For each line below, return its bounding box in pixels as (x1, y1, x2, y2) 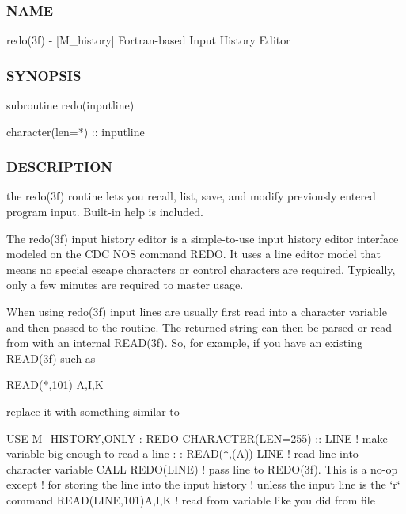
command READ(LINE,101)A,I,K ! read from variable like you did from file (6, 491, 375, 508)
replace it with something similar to (6, 402, 180, 419)
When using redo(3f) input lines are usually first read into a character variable (6, 303, 387, 319)
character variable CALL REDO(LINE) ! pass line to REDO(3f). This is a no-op (6, 460, 398, 477)
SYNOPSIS (6, 65, 82, 85)
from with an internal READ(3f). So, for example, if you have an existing (6, 334, 362, 351)
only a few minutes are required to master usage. (6, 276, 244, 293)
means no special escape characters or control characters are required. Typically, (6, 261, 396, 277)
